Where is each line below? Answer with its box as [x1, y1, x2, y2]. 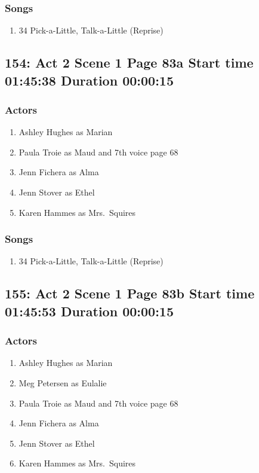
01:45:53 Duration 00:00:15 [5, 301, 174, 320]
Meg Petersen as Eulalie [18, 376, 107, 389]
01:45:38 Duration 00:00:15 [5, 71, 174, 89]
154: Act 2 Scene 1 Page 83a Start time [5, 53, 254, 72]
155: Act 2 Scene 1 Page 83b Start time [5, 284, 255, 303]
